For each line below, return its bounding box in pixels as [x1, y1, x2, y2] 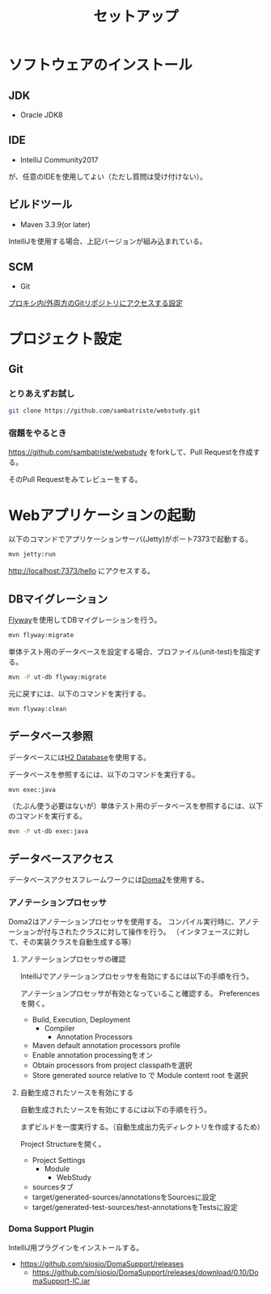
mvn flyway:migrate [8, 632, 74, 640]
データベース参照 [8, 729, 93, 743]
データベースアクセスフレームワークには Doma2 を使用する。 [8, 875, 209, 885]
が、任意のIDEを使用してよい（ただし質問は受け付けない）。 [8, 171, 208, 181]
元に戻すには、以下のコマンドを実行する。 [8, 688, 150, 698]
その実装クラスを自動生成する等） [22, 937, 136, 947]
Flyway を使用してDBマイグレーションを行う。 [8, 615, 162, 625]
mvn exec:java [8, 785, 57, 793]
